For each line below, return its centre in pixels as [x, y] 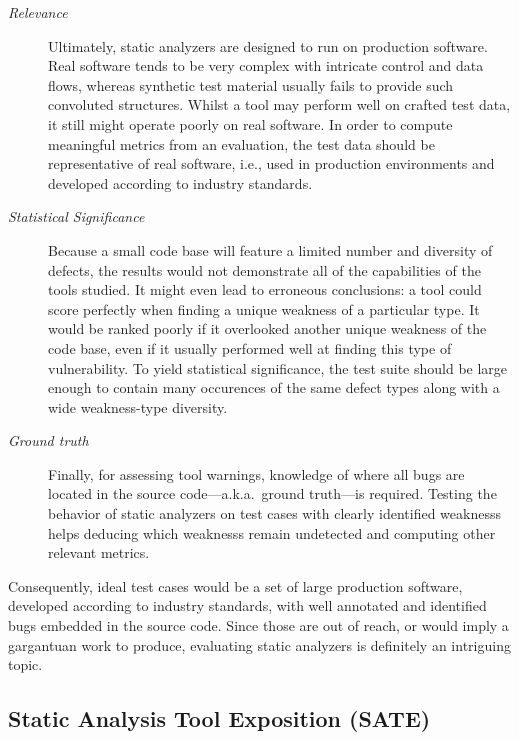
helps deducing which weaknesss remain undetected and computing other [272, 532]
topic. [25, 664]
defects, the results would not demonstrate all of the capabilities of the [264, 269]
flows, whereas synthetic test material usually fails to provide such [251, 84]
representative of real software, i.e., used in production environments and [271, 163]
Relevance [38, 12]
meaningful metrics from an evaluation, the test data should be [241, 143]
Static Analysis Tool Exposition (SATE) [219, 718]
